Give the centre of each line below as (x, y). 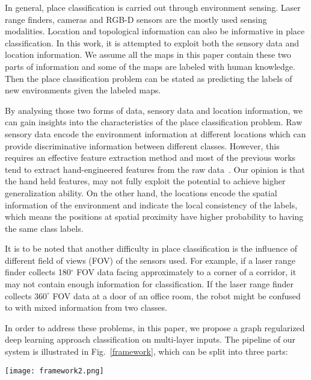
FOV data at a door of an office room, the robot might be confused (177, 295)
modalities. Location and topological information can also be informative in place (155, 31)
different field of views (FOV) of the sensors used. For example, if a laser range (150, 260)
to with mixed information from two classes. (86, 307)
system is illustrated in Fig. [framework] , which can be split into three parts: (146, 351)
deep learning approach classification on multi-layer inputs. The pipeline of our (150, 339)
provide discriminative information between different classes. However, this (142, 145)
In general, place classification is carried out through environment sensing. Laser (153, 7)
